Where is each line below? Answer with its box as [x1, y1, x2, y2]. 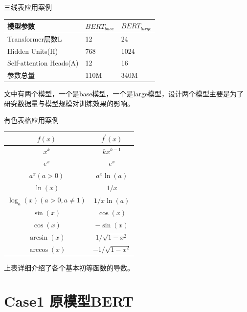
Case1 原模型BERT [4, 291, 134, 311]
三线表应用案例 [4, 2, 52, 12]
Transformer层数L [7, 33, 62, 44]
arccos [29, 246, 48, 253]
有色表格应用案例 [4, 114, 59, 125]
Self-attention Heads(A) [7, 58, 79, 68]
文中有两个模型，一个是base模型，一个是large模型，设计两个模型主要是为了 [4, 89, 244, 99]
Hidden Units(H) [7, 45, 58, 56]
